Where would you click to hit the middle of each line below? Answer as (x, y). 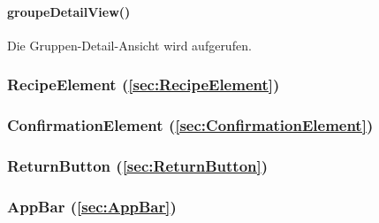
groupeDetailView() (69, 11)
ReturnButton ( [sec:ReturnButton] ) (138, 165)
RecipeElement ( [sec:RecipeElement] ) (144, 85)
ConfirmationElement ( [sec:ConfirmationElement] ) (190, 125)
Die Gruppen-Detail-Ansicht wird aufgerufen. (129, 45)
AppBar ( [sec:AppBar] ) (92, 206)
